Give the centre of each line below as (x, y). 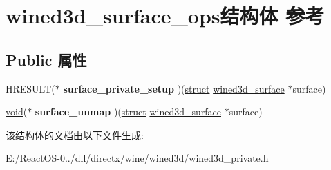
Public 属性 (46, 59)
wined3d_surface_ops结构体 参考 (165, 16)
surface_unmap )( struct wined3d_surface (128, 112)
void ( (17, 112)
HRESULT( (30, 88)
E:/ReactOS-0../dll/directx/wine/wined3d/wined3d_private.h (137, 158)
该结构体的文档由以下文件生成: (75, 134)
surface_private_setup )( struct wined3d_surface (174, 88)
